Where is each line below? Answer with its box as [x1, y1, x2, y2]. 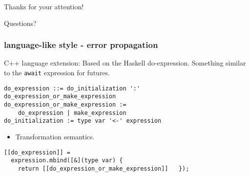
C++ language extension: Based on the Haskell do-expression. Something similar [4, 58, 246, 68]
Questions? [4, 18, 37, 28]
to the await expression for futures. [4, 67, 110, 77]
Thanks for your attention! [4, 1, 84, 11]
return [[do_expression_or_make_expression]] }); [18, 165, 189, 172]
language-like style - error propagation [4, 39, 158, 51]
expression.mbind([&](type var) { [11, 157, 123, 164]
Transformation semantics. [15, 131, 95, 141]
